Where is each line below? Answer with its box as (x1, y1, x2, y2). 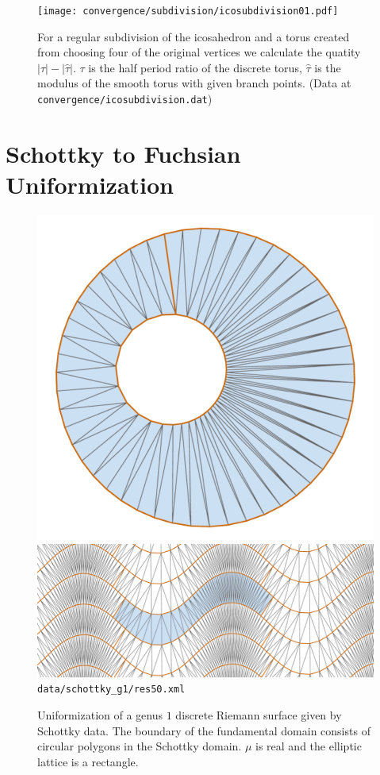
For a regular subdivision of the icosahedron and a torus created (37, 28, 350, 44)
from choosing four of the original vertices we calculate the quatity (37, 44, 361, 60)
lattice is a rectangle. (37, 753, 139, 769)
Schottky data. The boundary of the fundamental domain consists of (37, 722, 370, 738)
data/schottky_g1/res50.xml (37, 684, 186, 696)
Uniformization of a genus (37, 707, 163, 723)
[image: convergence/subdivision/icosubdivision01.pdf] (37, 6, 339, 17)
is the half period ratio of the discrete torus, (88, 59, 302, 75)
